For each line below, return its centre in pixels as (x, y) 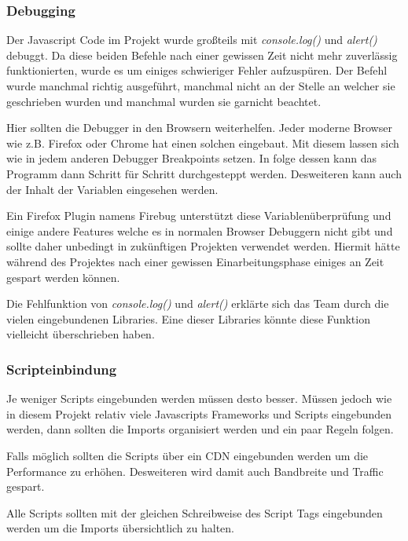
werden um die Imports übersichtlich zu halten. (120, 528)
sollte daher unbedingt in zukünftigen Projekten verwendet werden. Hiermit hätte (203, 246)
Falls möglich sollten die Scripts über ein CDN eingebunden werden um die (187, 455)
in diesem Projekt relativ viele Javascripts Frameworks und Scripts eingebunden (199, 413)
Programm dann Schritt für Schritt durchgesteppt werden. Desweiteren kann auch (204, 173)
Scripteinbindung (62, 369)
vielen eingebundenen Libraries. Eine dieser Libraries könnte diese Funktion (188, 318)
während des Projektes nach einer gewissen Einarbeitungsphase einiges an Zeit (195, 261)
